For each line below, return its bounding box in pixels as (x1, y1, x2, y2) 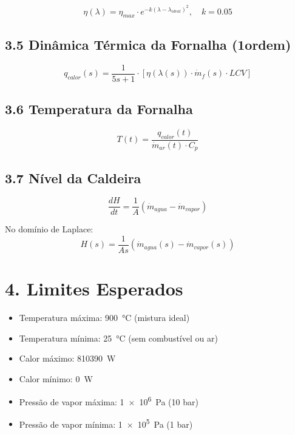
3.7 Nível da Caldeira (5, 168, 141, 187)
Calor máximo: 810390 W (19, 352, 116, 365)
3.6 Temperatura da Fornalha (5, 99, 193, 118)
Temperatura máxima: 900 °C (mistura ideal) (19, 311, 190, 324)
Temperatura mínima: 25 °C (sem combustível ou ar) (19, 331, 218, 344)
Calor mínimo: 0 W (19, 372, 93, 385)
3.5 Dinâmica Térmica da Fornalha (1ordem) (5, 35, 291, 53)
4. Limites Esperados (5, 276, 183, 301)
